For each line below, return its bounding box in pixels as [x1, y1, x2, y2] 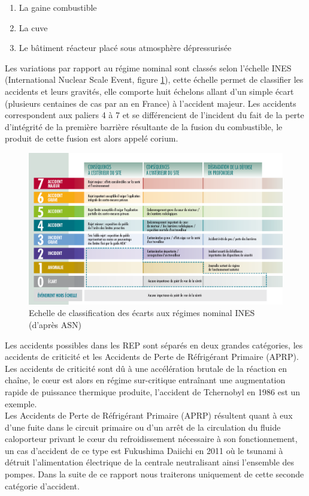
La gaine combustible [19, 1, 97, 13]
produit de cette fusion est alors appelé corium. [5, 132, 178, 145]
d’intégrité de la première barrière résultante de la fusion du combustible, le [5, 120, 283, 133]
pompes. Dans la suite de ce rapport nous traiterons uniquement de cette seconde [5, 468, 304, 480]
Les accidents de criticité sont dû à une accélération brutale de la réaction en [5, 362, 287, 374]
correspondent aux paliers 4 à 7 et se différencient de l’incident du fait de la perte [5, 109, 304, 121]
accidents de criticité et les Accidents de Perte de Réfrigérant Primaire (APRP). [5, 350, 299, 363]
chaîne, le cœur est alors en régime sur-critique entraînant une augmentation [5, 374, 286, 386]
